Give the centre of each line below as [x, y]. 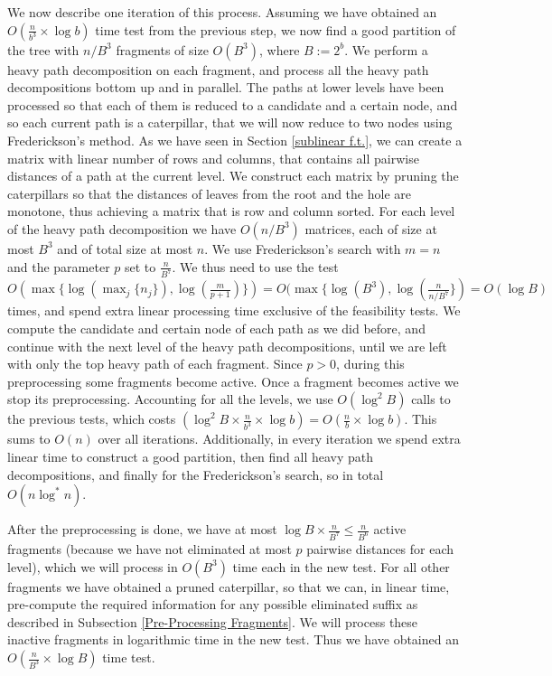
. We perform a [386, 49]
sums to [29, 439]
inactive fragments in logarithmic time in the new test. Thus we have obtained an [233, 639]
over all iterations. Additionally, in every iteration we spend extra [279, 439]
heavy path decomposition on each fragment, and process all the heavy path [218, 69]
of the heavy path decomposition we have [122, 228]
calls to [431, 399]
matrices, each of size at [371, 228]
